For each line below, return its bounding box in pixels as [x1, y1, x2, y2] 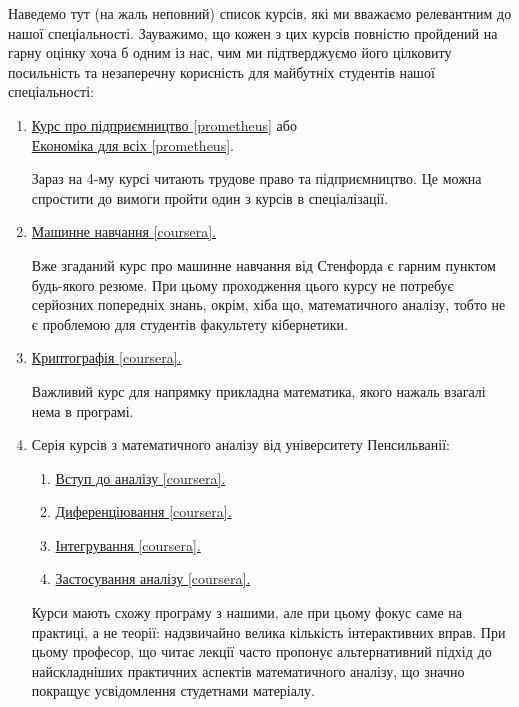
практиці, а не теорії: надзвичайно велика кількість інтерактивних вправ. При [31, 621, 506, 642]
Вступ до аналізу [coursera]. [55, 467, 226, 488]
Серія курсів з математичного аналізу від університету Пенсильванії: [31, 434, 451, 455]
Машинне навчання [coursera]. [31, 221, 217, 242]
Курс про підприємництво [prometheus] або [31, 114, 297, 135]
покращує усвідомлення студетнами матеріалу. [31, 680, 315, 701]
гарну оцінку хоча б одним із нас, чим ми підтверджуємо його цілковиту [8, 42, 452, 63]
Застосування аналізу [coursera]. [55, 568, 251, 589]
